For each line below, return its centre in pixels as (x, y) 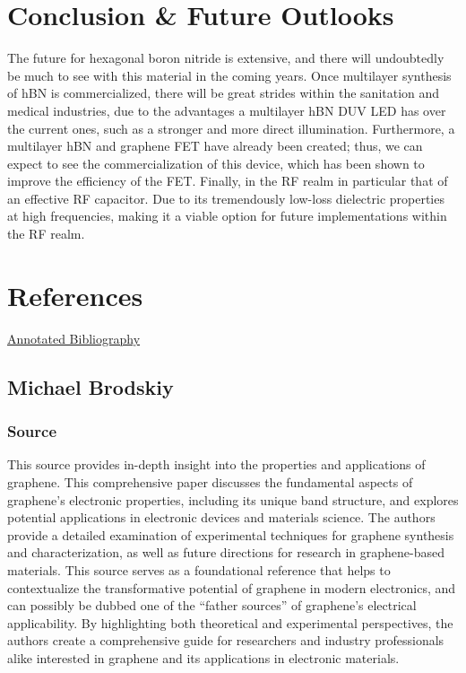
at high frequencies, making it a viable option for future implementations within (227, 216)
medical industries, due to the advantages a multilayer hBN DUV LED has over (227, 110)
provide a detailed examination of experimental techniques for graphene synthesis (231, 534)
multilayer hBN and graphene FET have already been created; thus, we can (215, 146)
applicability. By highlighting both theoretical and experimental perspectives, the (230, 622)
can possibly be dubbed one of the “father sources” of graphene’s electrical (212, 605)
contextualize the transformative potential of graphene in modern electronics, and (232, 587)
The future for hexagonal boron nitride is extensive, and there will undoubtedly (226, 58)
